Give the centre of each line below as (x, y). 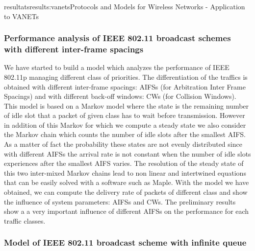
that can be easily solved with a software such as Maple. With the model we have (127, 182)
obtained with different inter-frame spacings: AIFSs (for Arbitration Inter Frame (125, 86)
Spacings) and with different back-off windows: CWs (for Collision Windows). (120, 96)
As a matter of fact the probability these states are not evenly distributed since (123, 144)
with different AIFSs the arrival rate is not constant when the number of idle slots (127, 153)
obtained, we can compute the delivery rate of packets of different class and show (126, 192)
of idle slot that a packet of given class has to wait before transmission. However (125, 115)
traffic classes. (25, 220)
